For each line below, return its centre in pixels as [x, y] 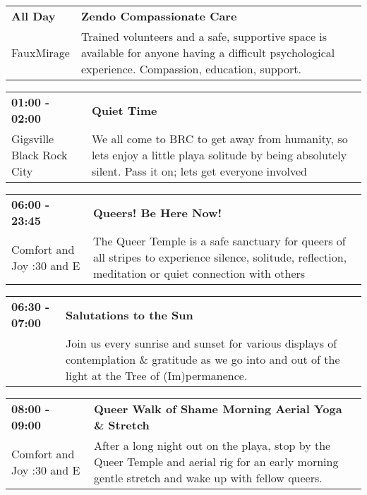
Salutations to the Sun [129, 314]
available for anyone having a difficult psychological [208, 53]
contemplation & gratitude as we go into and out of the [203, 359]
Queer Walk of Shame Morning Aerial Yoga [218, 409]
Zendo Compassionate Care [159, 16]
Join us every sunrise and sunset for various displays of [201, 343]
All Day [34, 16]
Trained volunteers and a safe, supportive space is [204, 36]
